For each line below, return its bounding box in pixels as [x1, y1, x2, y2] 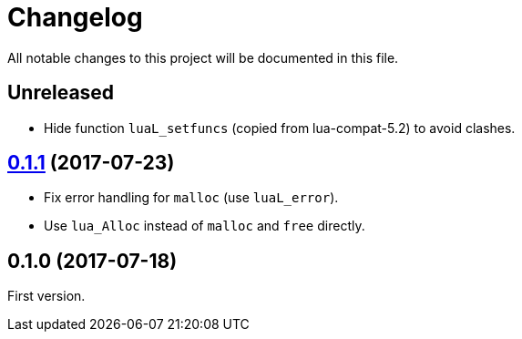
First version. [7, 288, 86, 304]
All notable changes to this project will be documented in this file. [7, 49, 399, 66]
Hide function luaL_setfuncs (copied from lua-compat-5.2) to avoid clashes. [44, 119, 516, 136]
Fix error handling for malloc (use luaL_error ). [44, 190, 339, 206]
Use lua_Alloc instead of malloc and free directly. [44, 218, 365, 234]
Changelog [7, 2, 143, 33]
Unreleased [7, 81, 115, 105]
